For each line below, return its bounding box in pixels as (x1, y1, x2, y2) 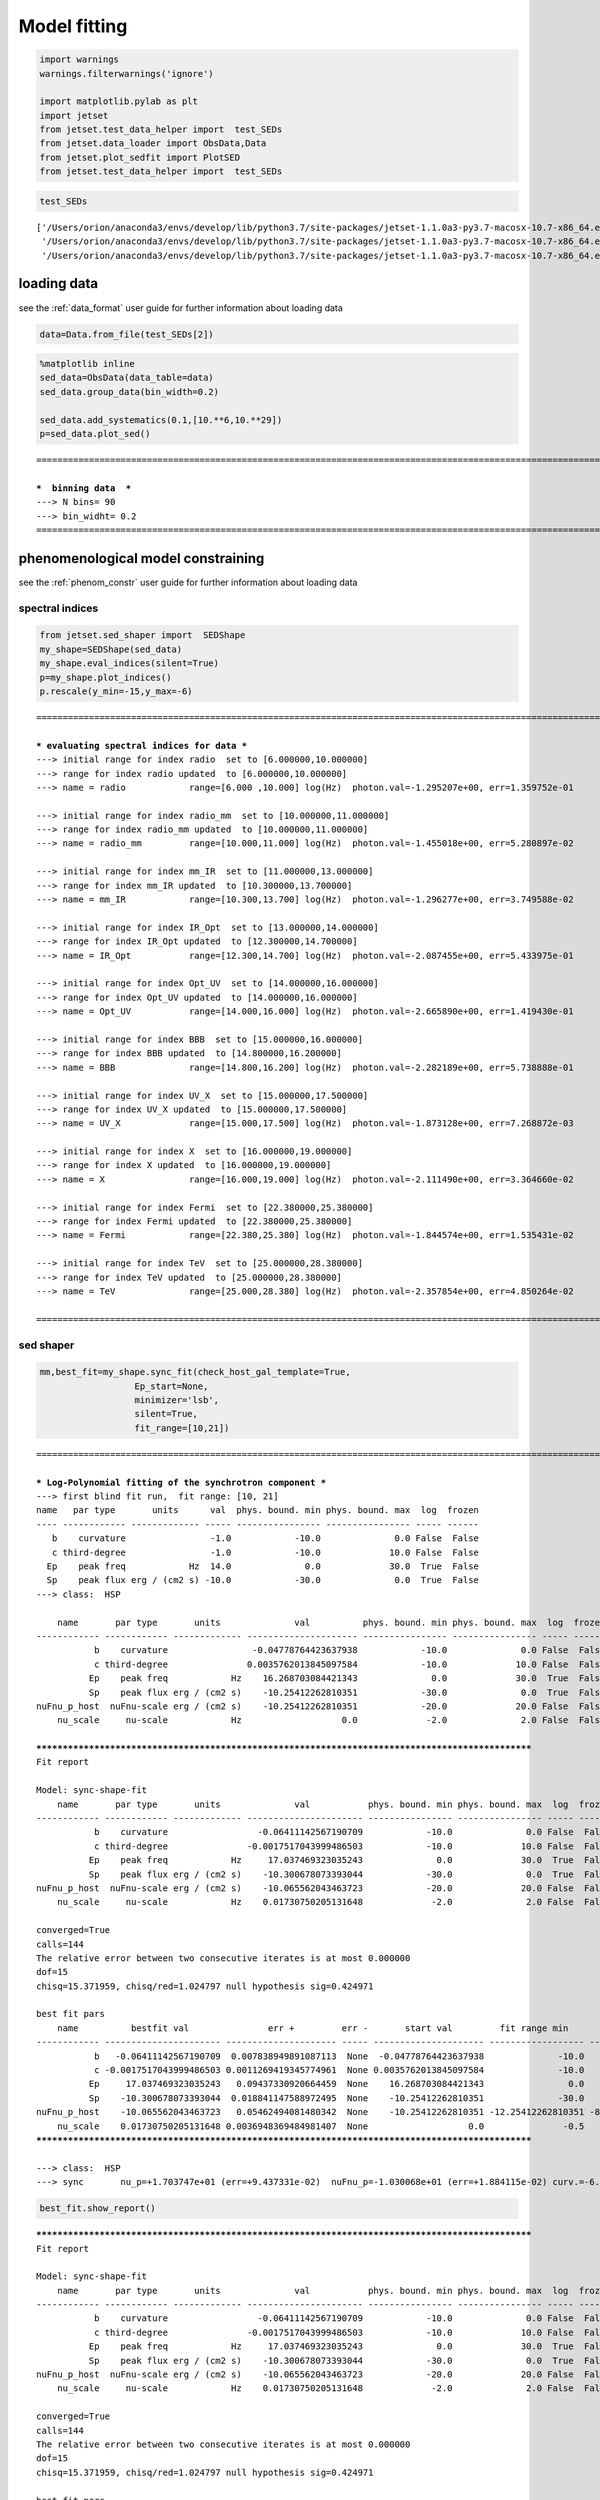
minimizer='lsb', (134, 1395, 220, 1406)
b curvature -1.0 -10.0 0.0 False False (51, 1533, 480, 1544)
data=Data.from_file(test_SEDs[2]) (39, 328, 214, 340)
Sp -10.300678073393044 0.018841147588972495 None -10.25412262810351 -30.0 (88, 2092, 585, 2104)
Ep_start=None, (134, 1380, 209, 1392)
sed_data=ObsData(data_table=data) (39, 372, 214, 384)
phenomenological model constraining (18, 550, 265, 567)
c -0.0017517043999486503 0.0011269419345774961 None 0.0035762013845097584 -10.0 (93, 2065, 585, 2076)
